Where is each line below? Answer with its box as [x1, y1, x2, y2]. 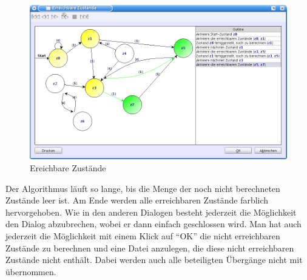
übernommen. [5, 265, 56, 278]
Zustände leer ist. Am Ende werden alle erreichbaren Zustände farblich [5, 194, 269, 207]
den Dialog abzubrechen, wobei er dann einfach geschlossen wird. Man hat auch [5, 217, 302, 230]
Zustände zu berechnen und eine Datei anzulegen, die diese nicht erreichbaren [5, 241, 294, 254]
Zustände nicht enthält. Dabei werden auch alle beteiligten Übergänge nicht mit [5, 253, 303, 266]
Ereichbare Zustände [30, 161, 106, 174]
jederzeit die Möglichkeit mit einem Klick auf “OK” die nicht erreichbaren [5, 229, 280, 242]
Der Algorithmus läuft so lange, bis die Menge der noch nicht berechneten [5, 182, 280, 194]
